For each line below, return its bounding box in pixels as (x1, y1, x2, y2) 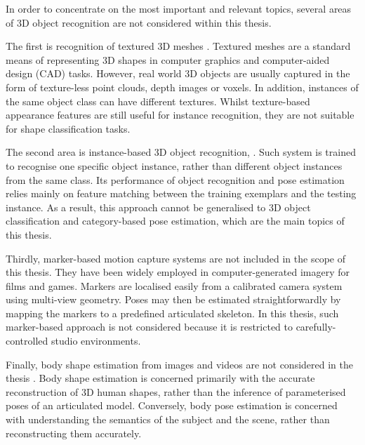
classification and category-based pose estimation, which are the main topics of (6, 213, 345, 228)
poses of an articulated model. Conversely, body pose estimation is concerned (6, 398, 338, 413)
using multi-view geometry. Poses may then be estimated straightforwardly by (6, 292, 341, 307)
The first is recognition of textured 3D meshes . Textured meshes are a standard (6, 39, 351, 53)
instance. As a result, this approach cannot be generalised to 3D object (6, 199, 311, 214)
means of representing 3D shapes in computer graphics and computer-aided (6, 52, 330, 67)
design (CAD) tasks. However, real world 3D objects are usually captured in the (6, 66, 350, 81)
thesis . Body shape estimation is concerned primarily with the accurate (6, 371, 315, 385)
